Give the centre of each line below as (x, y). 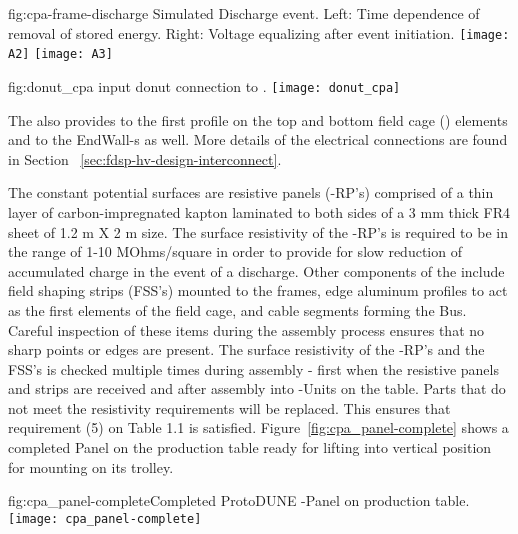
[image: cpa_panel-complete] (105, 518)
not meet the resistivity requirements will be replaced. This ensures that (229, 407)
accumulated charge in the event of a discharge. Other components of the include (256, 270)
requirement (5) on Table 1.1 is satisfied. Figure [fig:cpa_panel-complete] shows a (258, 427)
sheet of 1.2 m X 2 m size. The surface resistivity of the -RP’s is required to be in (258, 231)
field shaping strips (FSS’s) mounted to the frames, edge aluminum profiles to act (258, 290)
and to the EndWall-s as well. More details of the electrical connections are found (258, 139)
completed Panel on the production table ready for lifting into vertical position (250, 447)
